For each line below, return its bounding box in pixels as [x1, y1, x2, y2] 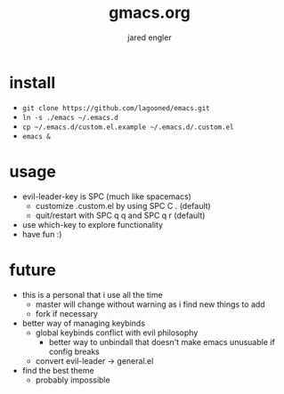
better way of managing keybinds [21, 318, 145, 328]
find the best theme [21, 365, 95, 375]
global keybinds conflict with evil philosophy [35, 327, 199, 338]
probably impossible [35, 374, 110, 385]
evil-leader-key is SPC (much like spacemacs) [21, 190, 191, 202]
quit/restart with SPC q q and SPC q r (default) [35, 210, 206, 221]
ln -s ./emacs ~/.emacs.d [21, 113, 118, 122]
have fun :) [21, 229, 62, 239]
